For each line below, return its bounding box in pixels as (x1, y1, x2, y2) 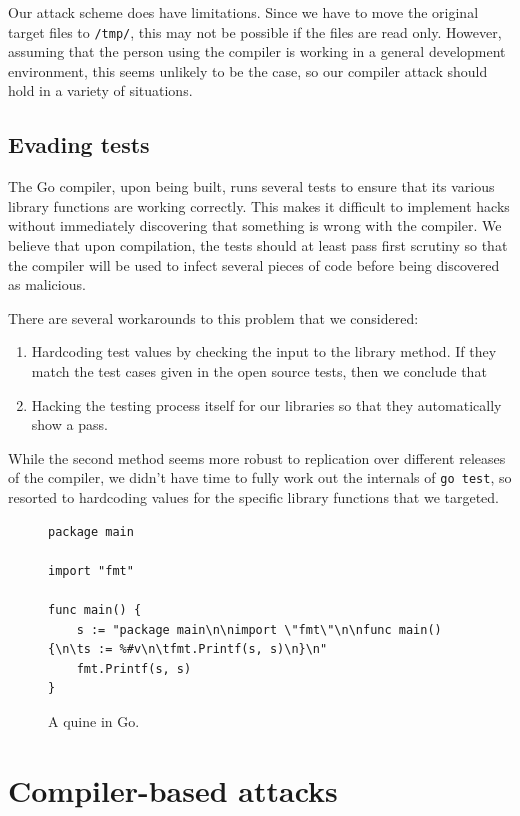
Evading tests (8, 129, 150, 160)
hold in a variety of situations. (8, 80, 193, 101)
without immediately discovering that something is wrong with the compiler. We (8, 215, 502, 236)
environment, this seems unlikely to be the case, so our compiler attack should (8, 60, 488, 81)
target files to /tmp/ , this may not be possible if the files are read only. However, (8, 21, 502, 42)
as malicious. (8, 274, 86, 295)
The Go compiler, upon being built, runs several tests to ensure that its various (8, 176, 495, 197)
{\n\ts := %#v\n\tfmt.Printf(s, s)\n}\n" (48, 642, 328, 657)
